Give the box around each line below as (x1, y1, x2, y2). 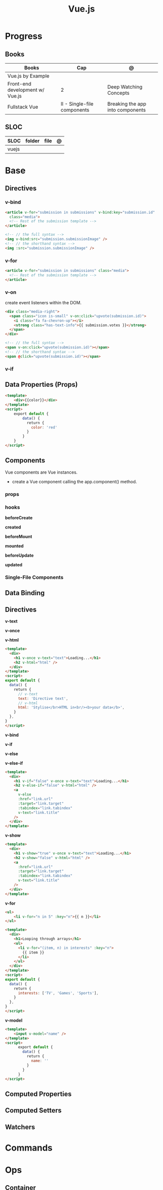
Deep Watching (107, 83, 143, 90)
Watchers (5, 1123, 35, 1131)
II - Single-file (60, 100, 94, 107)
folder (25, 137, 40, 144)
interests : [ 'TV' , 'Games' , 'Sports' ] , (17, 991, 98, 995)
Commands (5, 1142, 53, 1153)
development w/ (7, 86, 45, 93)
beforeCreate (5, 514, 33, 520)
